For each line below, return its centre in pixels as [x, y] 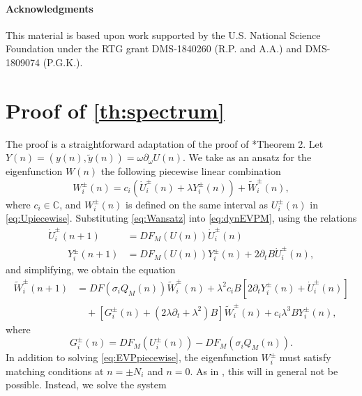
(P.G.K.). [63, 62]
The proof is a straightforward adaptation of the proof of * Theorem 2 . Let [165, 143]
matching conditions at [55, 371]
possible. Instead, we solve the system [86, 384]
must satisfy [305, 357]
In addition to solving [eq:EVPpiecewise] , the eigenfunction [132, 357]
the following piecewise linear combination [191, 171]
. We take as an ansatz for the [247, 157]
